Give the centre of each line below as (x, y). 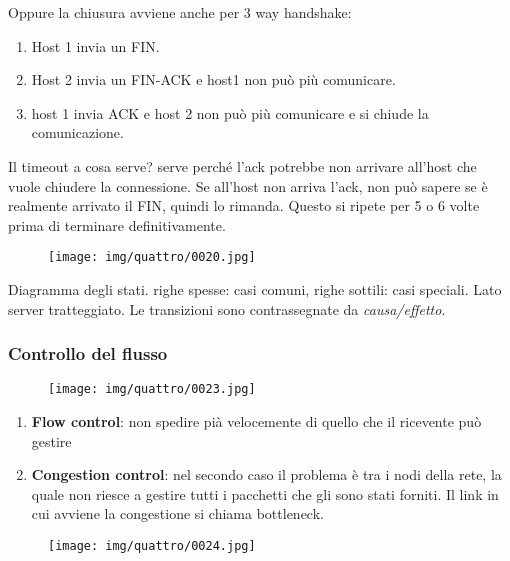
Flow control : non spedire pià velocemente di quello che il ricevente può (256, 421)
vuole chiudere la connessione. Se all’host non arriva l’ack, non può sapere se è (248, 185)
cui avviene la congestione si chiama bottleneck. (177, 513)
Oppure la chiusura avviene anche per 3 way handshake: (180, 12)
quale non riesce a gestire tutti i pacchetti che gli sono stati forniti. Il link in (265, 493)
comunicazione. (77, 132)
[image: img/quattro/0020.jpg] (152, 257)
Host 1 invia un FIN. (95, 45)
